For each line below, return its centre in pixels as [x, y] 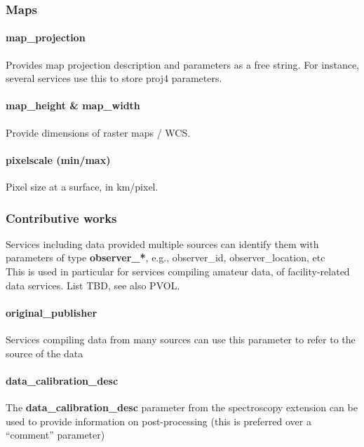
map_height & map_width [73, 105]
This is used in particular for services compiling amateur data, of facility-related [178, 271]
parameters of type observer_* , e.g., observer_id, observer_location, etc [166, 257]
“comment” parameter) [55, 435]
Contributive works [61, 218]
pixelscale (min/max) [58, 159]
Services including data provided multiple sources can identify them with [162, 243]
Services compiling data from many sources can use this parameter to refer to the [181, 339]
